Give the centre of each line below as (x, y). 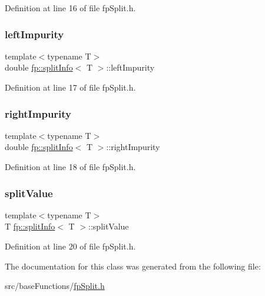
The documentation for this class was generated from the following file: (133, 266)
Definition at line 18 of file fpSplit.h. (70, 167)
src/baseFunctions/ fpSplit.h (55, 286)
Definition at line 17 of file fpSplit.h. (70, 87)
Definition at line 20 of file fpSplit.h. (70, 246)
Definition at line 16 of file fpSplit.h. (70, 8)
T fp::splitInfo (30, 226)
